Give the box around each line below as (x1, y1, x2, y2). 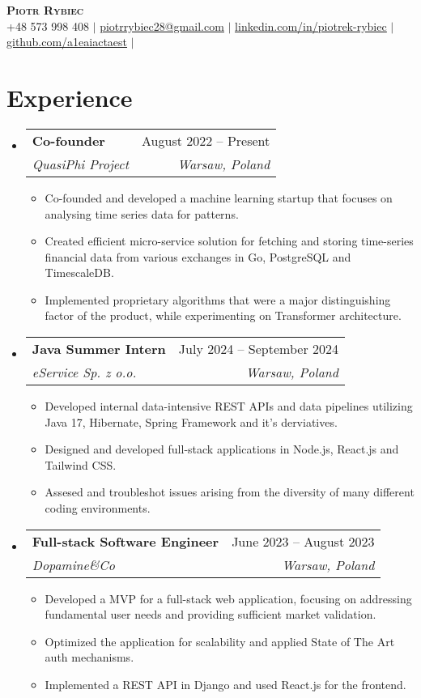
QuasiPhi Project (32, 154, 130, 173)
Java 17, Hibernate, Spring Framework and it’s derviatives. (45, 413, 338, 430)
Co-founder (32, 130, 105, 150)
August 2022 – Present (142, 130, 270, 150)
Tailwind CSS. (45, 456, 117, 473)
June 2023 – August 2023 (232, 531, 375, 551)
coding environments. (45, 500, 151, 517)
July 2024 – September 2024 (178, 339, 338, 359)
